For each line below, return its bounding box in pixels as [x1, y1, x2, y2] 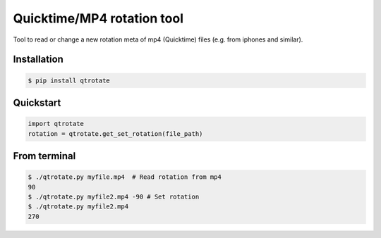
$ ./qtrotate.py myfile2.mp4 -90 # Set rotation [28, 192, 200, 201]
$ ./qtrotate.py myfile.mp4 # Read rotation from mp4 [28, 173, 222, 181]
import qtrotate [28, 120, 85, 128]
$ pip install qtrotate [28, 76, 111, 84]
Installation [13, 54, 64, 65]
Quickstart [13, 96, 61, 108]
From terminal [13, 150, 76, 162]
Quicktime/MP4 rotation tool [13, 11, 183, 26]
